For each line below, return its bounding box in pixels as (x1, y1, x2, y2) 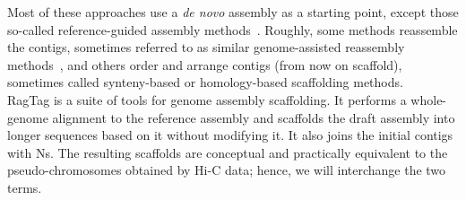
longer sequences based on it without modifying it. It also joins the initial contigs (7, 126, 453, 144)
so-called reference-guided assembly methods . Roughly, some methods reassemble (7, 20, 458, 39)
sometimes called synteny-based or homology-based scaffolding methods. (7, 73, 403, 91)
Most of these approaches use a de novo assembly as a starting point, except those (7, 3, 459, 21)
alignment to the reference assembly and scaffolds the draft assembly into (52, 108, 455, 126)
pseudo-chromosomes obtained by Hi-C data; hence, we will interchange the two (7, 161, 446, 179)
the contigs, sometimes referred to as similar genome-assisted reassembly (7, 38, 405, 57)
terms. (7, 178, 42, 196)
